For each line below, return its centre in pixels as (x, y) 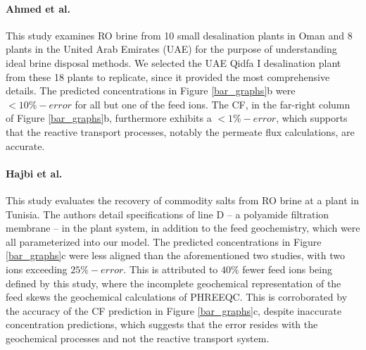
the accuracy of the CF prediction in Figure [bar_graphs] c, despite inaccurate (174, 310)
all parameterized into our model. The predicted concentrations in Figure (164, 241)
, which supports (312, 118)
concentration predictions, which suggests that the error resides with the (162, 324)
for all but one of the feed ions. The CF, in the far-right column (213, 104)
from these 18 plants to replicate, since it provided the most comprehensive (168, 76)
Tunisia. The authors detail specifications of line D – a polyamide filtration (168, 214)
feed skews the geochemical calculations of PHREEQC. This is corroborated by (177, 297)
